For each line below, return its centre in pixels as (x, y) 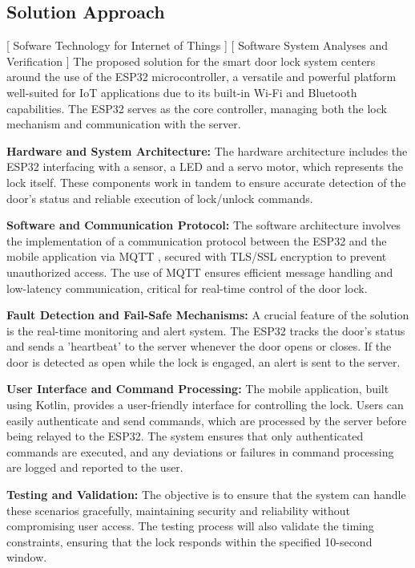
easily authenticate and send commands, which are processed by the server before (207, 420)
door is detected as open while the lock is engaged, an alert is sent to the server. (203, 361)
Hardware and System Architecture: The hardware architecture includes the (207, 150)
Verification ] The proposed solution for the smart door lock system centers (191, 61)
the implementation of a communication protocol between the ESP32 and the (197, 240)
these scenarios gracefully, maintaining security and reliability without (179, 510)
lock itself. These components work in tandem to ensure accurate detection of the (206, 182)
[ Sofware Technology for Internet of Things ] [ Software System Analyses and (197, 45)
